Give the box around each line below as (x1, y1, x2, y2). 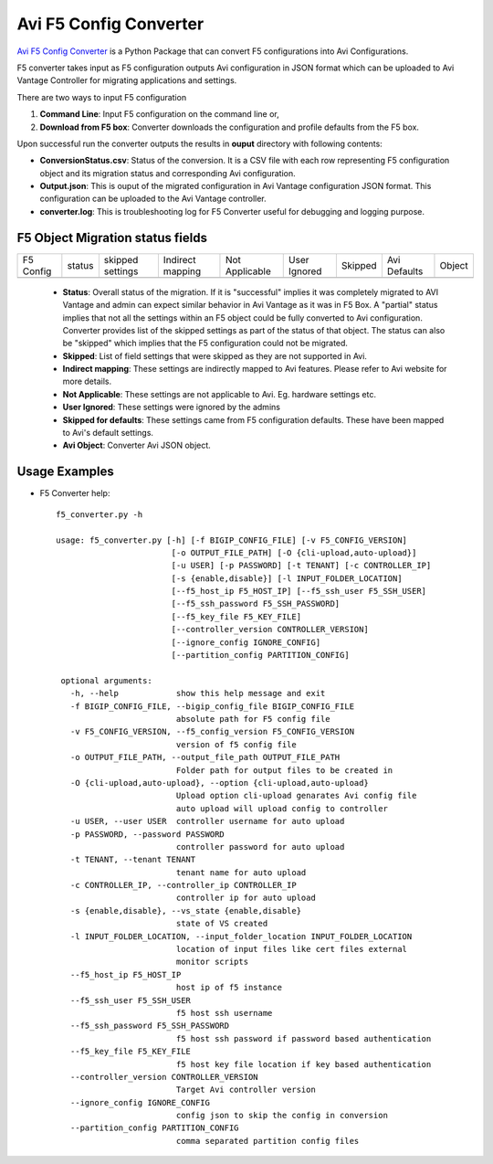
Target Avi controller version (175, 1085, 317, 1095)
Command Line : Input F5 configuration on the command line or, (39, 109, 280, 120)
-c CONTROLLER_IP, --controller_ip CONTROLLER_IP (69, 880, 297, 891)
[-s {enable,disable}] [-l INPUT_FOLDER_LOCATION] (171, 573, 403, 584)
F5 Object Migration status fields (16, 229, 207, 246)
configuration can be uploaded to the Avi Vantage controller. (39, 193, 267, 205)
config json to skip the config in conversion (175, 1110, 388, 1121)
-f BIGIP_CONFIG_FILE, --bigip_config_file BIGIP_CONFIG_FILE (69, 701, 355, 712)
